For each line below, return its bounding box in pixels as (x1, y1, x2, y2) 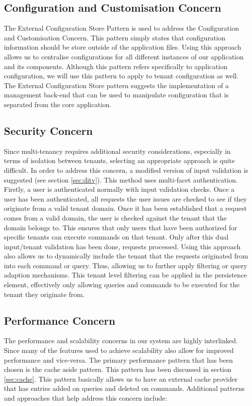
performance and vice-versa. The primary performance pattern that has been (4, 354, 233, 365)
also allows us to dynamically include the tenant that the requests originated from (4, 251, 248, 261)
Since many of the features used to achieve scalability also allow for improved (4, 345, 234, 355)
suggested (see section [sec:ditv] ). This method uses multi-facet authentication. (4, 174, 238, 185)
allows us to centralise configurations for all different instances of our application (4, 51, 244, 61)
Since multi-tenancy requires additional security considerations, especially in (4, 146, 231, 156)
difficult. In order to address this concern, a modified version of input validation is (4, 165, 249, 175)
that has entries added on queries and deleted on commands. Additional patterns (4, 383, 245, 393)
